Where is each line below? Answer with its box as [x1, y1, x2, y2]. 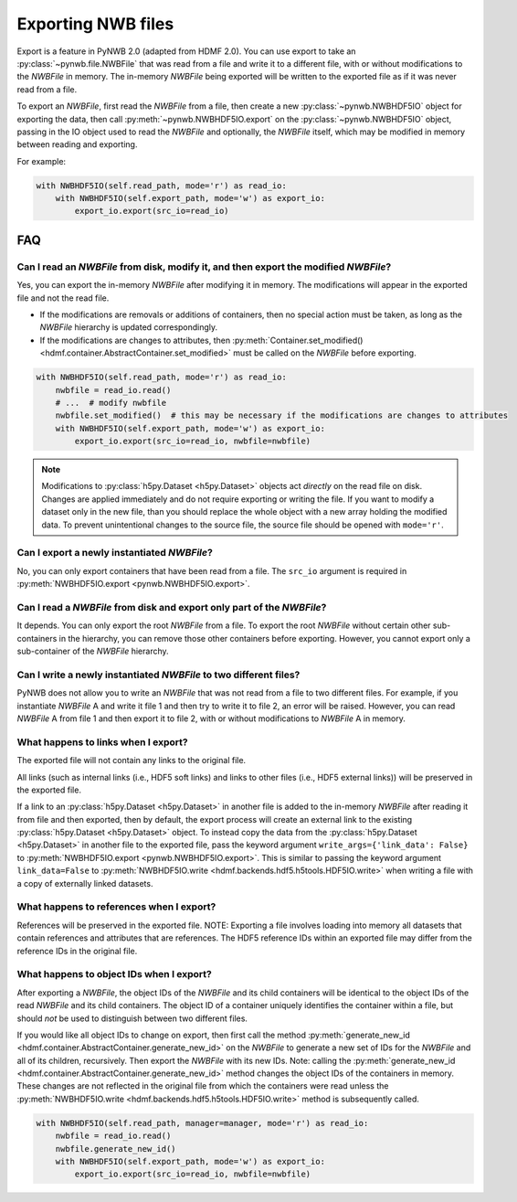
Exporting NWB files [16, 14, 174, 34]
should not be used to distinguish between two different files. [16, 1013, 248, 1024]
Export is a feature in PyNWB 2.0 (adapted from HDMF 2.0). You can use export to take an [16, 46, 356, 57]
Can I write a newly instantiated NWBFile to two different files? [16, 668, 301, 681]
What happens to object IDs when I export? [16, 968, 212, 981]
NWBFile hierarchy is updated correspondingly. [39, 322, 218, 333]
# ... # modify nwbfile [55, 398, 167, 408]
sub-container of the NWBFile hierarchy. [16, 645, 169, 657]
